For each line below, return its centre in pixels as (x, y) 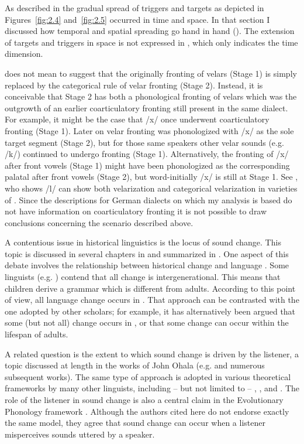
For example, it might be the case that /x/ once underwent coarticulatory (137, 119)
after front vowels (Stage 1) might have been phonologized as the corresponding (147, 165)
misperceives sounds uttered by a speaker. (80, 434)
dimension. (24, 54)
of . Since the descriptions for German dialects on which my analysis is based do (148, 199)
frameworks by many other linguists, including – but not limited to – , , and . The (152, 388)
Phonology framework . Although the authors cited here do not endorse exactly (147, 411)
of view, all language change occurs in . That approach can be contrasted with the (152, 300)
